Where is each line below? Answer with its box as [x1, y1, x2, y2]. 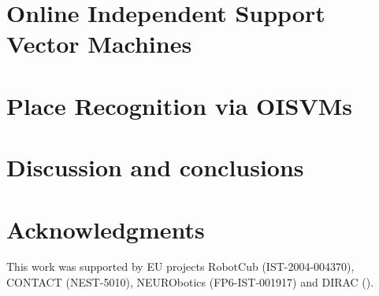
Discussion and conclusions [6, 151, 304, 183]
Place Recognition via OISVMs [6, 89, 353, 121]
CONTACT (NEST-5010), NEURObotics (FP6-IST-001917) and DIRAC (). [6, 274, 374, 290]
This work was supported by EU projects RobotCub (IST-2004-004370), [6, 258, 355, 275]
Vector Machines [6, 28, 192, 60]
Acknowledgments [6, 213, 205, 245]
